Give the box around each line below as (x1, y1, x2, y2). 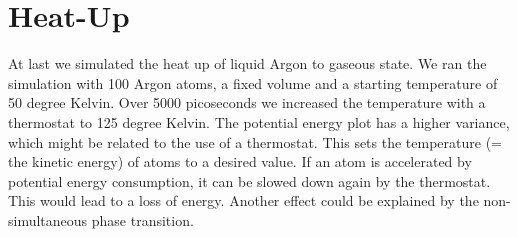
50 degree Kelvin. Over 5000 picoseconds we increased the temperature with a (8, 92, 486, 113)
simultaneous (8, 209, 88, 230)
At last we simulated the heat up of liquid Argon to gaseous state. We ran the (8, 53, 487, 74)
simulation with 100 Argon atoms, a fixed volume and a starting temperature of (8, 72, 498, 93)
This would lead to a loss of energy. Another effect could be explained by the (8, 190, 479, 211)
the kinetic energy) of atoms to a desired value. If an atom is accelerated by (8, 151, 472, 172)
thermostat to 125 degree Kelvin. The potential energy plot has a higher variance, (8, 111, 510, 132)
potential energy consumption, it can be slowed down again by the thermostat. (8, 170, 491, 191)
